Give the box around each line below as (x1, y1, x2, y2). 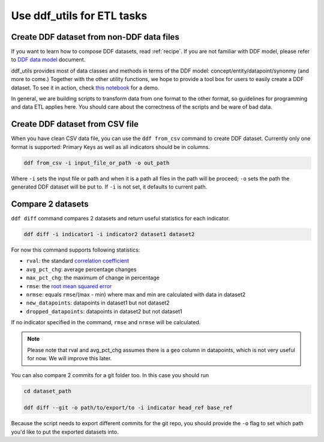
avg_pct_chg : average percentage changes (26, 265, 137, 273)
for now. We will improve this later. (27, 355, 112, 362)
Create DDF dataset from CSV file (11, 119, 139, 129)
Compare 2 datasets (11, 199, 89, 209)
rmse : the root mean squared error (26, 282, 112, 289)
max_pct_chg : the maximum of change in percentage (26, 274, 160, 282)
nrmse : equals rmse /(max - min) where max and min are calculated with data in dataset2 (26, 291, 246, 298)
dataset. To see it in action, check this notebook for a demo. (11, 84, 160, 91)
